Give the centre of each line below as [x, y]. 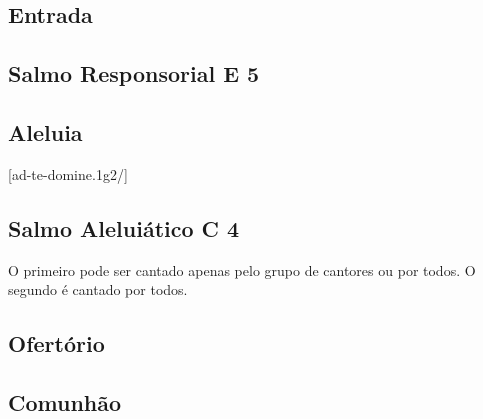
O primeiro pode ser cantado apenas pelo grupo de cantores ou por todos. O [242, 269]
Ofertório [56, 343]
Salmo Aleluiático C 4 [124, 227]
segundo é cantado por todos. [98, 289]
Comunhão [65, 401]
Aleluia [45, 131]
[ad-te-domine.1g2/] [68, 173]
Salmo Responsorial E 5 [134, 73]
